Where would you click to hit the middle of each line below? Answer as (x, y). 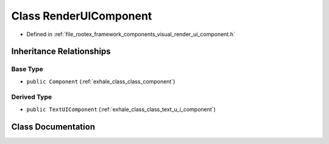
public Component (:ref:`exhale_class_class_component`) (101, 81)
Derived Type (31, 97)
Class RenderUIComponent (82, 16)
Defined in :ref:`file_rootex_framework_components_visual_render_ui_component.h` (131, 34)
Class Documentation (53, 127)
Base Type (27, 69)
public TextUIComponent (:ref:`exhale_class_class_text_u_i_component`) (121, 109)
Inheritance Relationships (61, 52)
